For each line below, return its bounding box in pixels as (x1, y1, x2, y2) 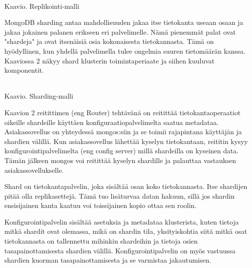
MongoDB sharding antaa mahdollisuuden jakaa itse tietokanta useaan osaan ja (4, 17, 243, 27)
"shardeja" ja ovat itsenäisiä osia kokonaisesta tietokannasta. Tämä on (4, 36, 214, 46)
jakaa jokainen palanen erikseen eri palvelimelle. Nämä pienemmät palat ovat (4, 26, 236, 37)
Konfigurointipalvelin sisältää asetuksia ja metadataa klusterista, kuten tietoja (4, 216, 239, 227)
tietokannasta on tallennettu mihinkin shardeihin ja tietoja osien (4, 236, 198, 246)
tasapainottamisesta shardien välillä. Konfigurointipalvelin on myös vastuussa (4, 245, 236, 255)
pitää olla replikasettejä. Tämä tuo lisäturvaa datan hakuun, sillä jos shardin (4, 190, 235, 201)
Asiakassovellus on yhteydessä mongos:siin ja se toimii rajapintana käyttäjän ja (4, 126, 242, 137)
